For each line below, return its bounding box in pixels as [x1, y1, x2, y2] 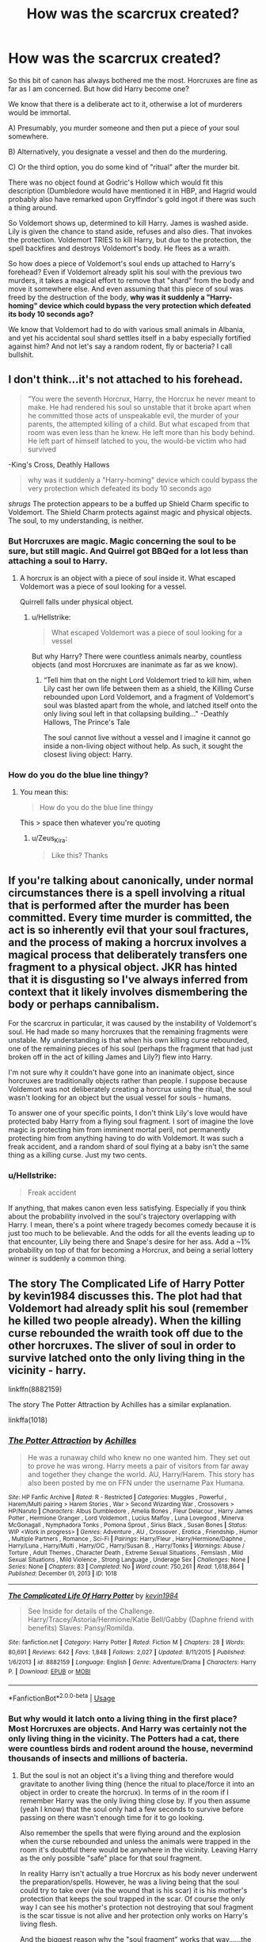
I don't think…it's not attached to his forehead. [8, 373, 244, 387]
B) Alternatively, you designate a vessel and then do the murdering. [8, 147, 228, 156]
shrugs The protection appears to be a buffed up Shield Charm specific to [8, 498, 249, 508]
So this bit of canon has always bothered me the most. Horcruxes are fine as [8, 75, 258, 85]
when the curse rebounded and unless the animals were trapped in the [19, 1836, 251, 1846]
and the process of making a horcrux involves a [8, 936, 247, 949]
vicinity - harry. [8, 1364, 87, 1377]
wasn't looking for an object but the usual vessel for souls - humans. [8, 1093, 232, 1102]
